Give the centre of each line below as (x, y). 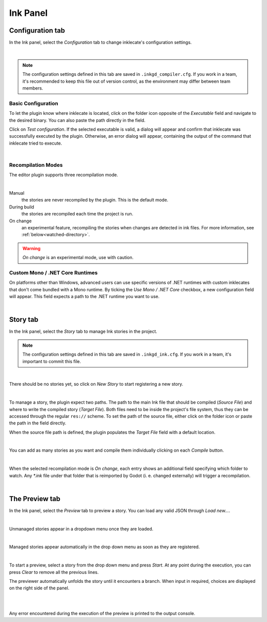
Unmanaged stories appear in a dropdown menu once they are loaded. (81, 529)
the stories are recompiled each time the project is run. (77, 214)
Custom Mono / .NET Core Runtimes (53, 272)
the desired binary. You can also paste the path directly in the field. (77, 120)
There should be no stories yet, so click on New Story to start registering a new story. (96, 384)
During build (22, 207)
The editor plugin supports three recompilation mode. (64, 175)
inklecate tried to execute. (36, 143)
